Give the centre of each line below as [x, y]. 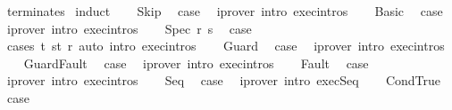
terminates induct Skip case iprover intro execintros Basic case [225, 11]
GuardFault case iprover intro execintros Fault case [196, 63]
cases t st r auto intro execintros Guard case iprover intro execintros [226, 46]
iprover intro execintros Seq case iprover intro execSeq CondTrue [224, 80]
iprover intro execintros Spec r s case [129, 28]
